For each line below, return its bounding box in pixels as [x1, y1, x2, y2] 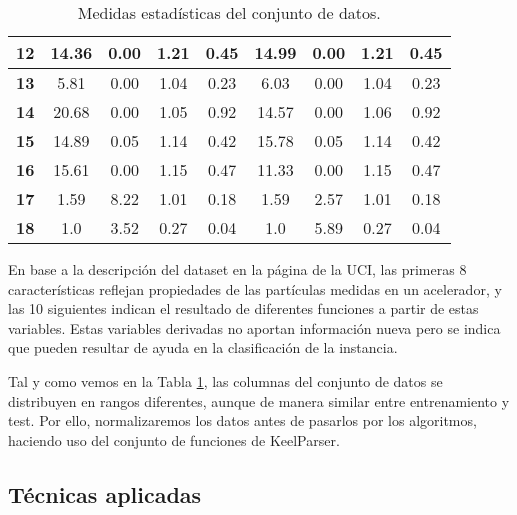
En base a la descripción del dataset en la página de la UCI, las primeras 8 [8, 259, 467, 279]
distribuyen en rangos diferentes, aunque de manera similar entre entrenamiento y [8, 390, 510, 411]
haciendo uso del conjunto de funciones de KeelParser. [8, 429, 340, 450]
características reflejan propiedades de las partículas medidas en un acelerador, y [8, 278, 502, 299]
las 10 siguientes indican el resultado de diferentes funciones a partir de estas [8, 298, 479, 319]
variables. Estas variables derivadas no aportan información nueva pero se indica [8, 317, 501, 338]
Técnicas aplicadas [8, 478, 202, 509]
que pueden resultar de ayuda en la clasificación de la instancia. [8, 337, 398, 358]
